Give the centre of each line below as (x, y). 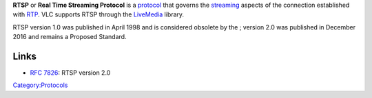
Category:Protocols (40, 85)
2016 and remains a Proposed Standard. (70, 37)
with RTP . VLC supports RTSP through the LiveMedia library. (99, 14)
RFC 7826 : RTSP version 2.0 (70, 73)
